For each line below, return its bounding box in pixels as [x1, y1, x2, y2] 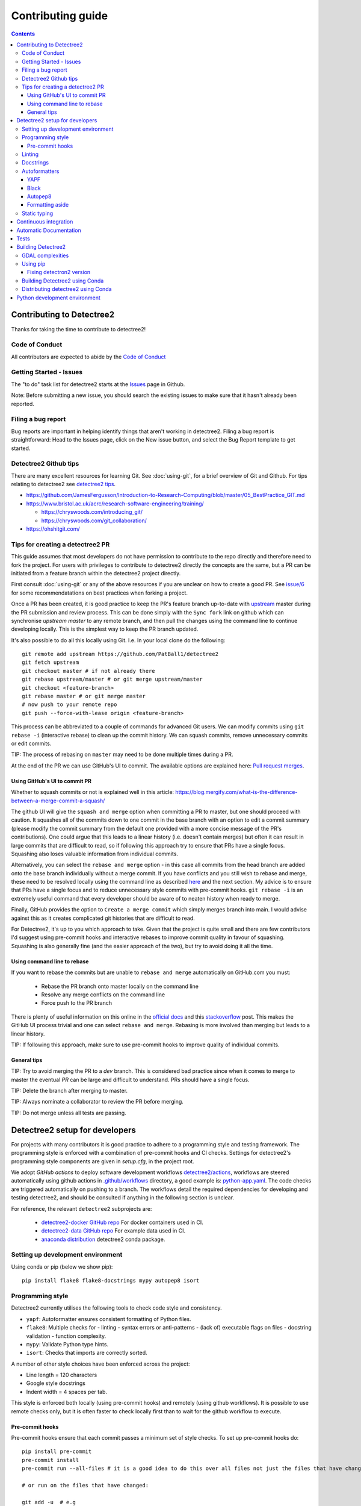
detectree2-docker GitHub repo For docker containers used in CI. [41, 1219, 204, 1226]
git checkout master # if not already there [22, 667, 156, 674]
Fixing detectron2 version [27, 269, 91, 276]
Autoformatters [22, 167, 60, 175]
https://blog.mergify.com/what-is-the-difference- [175, 789, 298, 796]
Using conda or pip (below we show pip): [11, 1263, 113, 1270]
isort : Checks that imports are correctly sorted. [26, 1349, 147, 1357]
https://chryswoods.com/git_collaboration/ [41, 517, 147, 524]
